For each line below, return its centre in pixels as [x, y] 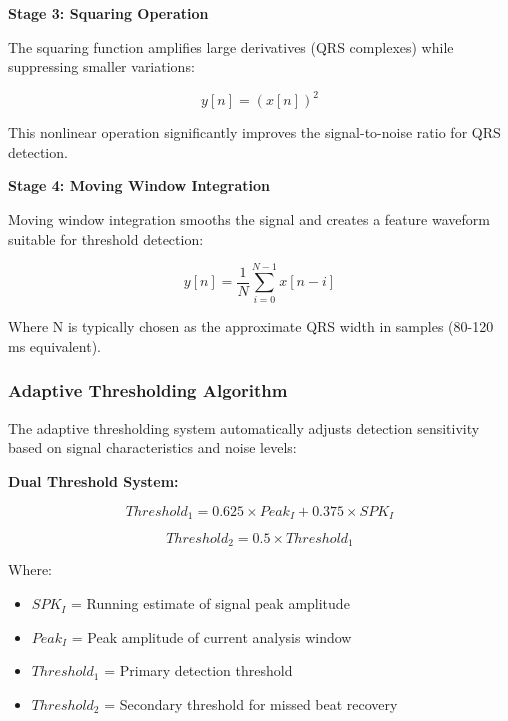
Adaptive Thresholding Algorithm [148, 390]
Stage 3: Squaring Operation [108, 13]
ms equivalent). [55, 345]
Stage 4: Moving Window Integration [139, 185]
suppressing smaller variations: [101, 66]
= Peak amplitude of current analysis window [211, 636]
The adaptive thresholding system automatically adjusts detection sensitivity [244, 427]
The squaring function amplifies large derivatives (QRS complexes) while [231, 46]
